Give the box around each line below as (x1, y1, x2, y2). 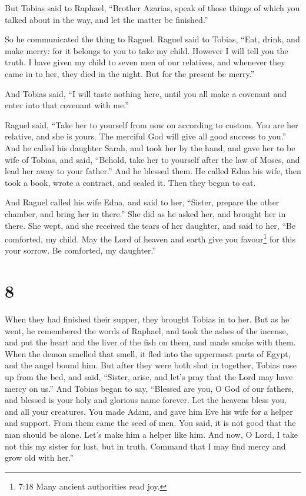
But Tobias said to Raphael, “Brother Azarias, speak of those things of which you (5, 2, 300, 14)
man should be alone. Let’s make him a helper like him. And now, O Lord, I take (5, 428, 298, 440)
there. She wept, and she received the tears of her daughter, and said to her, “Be (5, 219, 296, 231)
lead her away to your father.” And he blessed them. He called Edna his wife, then (5, 165, 301, 177)
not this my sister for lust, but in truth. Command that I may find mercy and (5, 440, 286, 452)
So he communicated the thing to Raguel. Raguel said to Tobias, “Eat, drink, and (5, 33, 300, 45)
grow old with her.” (5, 451, 74, 464)
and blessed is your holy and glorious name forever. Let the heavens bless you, (5, 394, 287, 406)
